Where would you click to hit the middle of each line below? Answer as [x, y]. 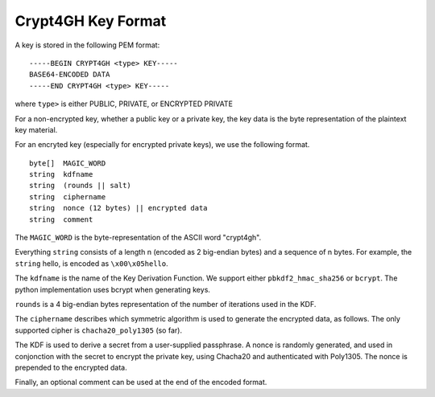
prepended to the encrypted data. [71, 367]
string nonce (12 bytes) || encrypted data [119, 208]
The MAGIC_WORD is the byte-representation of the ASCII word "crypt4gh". [138, 238]
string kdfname [61, 174]
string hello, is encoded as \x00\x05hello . [91, 263]
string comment [61, 219]
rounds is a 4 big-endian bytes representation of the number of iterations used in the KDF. [166, 304]
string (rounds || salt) [81, 186]
